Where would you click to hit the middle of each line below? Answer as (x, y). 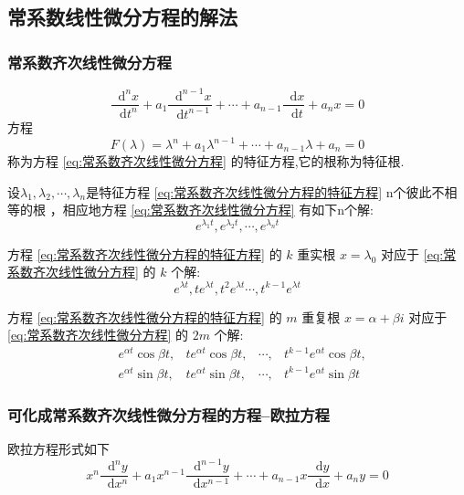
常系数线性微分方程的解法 (122, 17)
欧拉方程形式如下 (58, 449)
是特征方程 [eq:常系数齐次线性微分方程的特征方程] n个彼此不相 (272, 191)
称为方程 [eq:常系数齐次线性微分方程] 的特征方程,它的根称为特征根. (206, 161)
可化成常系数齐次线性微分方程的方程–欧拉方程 (169, 414)
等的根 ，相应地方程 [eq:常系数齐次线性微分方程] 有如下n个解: (190, 210)
